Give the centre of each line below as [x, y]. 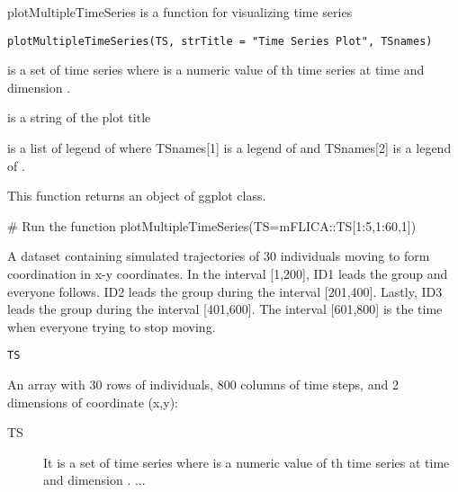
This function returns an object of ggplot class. [137, 196]
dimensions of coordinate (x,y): [93, 402]
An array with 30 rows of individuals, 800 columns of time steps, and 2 [203, 385]
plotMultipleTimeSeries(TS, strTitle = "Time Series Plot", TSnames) [220, 41]
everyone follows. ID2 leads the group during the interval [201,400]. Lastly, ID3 [225, 291]
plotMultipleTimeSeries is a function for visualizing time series [180, 12]
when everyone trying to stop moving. [112, 326]
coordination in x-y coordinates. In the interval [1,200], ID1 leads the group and [228, 273]
